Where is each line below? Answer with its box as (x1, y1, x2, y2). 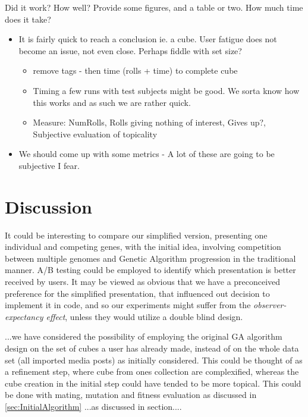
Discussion (5, 194, 92, 218)
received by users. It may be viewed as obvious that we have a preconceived (5, 275, 281, 288)
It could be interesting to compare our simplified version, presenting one (5, 228, 268, 241)
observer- (253, 299, 287, 311)
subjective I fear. (18, 159, 80, 171)
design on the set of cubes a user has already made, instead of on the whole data (5, 342, 299, 354)
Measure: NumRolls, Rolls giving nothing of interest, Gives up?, (33, 116, 266, 128)
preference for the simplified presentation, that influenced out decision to (5, 287, 270, 299)
